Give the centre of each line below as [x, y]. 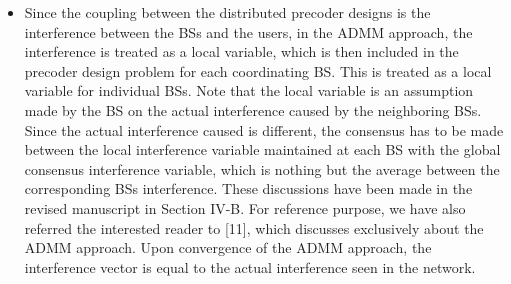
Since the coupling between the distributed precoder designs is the [227, 12]
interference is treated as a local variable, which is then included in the [241, 51]
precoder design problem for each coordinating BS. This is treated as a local [258, 70]
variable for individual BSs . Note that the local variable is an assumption [249, 90]
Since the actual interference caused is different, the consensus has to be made [264, 129]
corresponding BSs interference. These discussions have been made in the [248, 188]
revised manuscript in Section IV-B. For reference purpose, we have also [245, 207]
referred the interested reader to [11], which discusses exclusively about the [254, 227]
